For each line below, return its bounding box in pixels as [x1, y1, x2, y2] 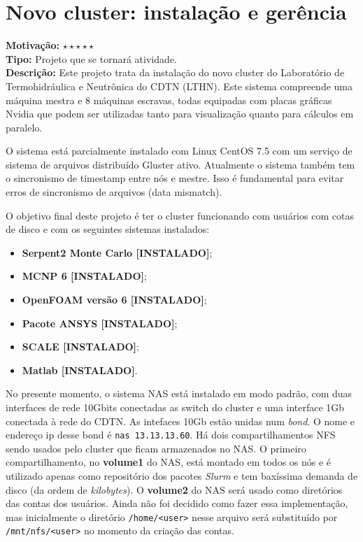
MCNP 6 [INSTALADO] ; [22, 269, 147, 283]
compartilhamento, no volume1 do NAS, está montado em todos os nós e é [6, 455, 332, 469]
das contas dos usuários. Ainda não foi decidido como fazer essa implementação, [6, 496, 348, 511]
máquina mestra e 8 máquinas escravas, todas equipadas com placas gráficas [6, 92, 332, 107]
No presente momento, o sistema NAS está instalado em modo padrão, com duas [6, 386, 353, 401]
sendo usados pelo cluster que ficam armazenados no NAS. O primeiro [6, 441, 306, 455]
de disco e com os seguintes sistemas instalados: [6, 222, 210, 236]
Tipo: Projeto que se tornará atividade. [6, 51, 177, 66]
